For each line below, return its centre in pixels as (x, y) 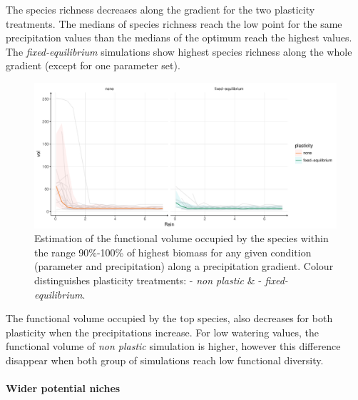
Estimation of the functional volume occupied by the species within (181, 238)
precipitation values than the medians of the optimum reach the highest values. (179, 37)
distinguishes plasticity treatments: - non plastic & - (148, 280)
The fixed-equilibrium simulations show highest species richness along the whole (179, 51)
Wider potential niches (63, 388)
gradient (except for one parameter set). (93, 65)
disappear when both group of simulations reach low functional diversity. (165, 360)
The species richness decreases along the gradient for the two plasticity (160, 9)
